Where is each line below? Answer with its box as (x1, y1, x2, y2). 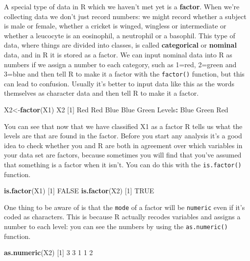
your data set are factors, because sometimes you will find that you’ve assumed (4, 150, 242, 160)
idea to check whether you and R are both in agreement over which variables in (4, 140, 243, 150)
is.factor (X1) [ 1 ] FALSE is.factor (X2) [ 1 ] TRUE (4, 185, 154, 196)
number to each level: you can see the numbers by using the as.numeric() (4, 221, 228, 232)
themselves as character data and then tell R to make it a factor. (4, 88, 199, 98)
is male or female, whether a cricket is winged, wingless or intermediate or (4, 21, 226, 31)
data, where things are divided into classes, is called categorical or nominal (4, 40, 237, 50)
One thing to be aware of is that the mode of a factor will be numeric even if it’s (4, 202, 245, 212)
